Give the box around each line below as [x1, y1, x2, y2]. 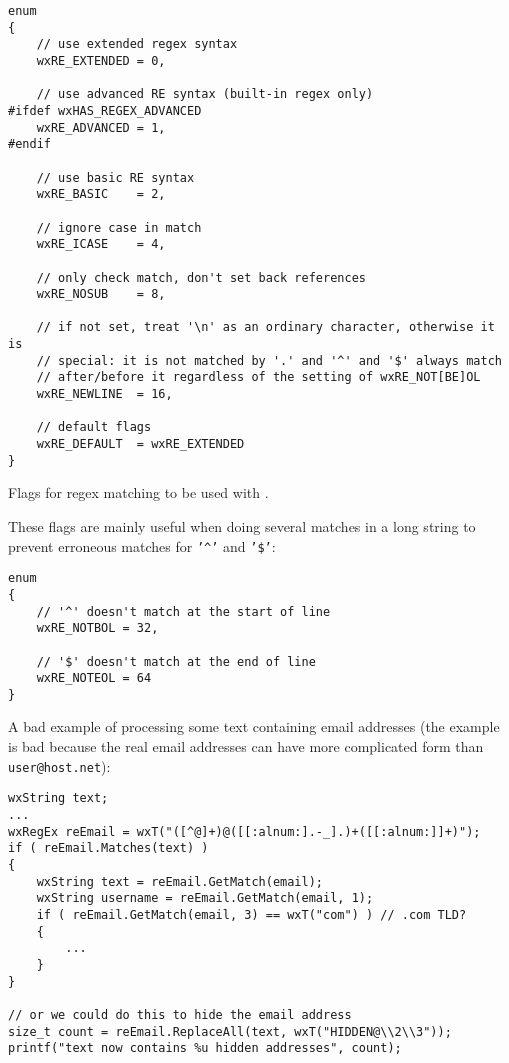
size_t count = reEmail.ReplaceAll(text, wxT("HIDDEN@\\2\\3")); [8, 1024, 452, 1039]
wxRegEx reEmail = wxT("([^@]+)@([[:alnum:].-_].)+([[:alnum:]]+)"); [8, 824, 481, 839]
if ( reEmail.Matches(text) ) [8, 841, 209, 856]
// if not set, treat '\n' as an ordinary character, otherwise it [36, 320, 495, 335]
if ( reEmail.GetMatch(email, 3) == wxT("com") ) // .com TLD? [36, 907, 467, 922]
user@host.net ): [8, 755, 111, 776]
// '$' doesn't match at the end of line [36, 654, 316, 669]
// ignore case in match [36, 220, 202, 235]
